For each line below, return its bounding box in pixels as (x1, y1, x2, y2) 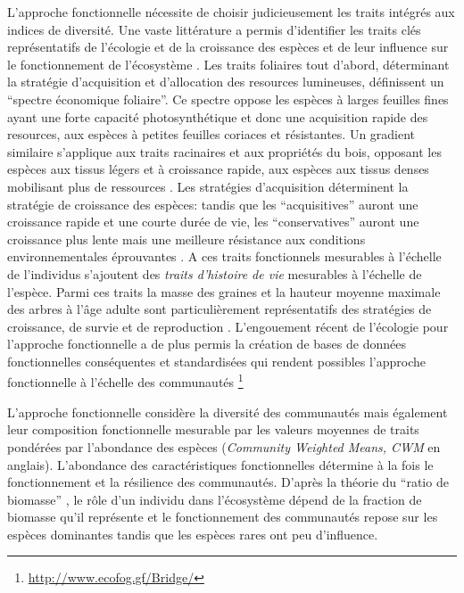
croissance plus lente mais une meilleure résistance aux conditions (7, 229, 366, 248)
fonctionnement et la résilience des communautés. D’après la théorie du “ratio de (7, 473, 449, 491)
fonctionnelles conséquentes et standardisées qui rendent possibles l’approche (7, 351, 427, 370)
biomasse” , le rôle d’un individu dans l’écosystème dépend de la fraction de (7, 490, 422, 508)
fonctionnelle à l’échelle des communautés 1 (7, 370, 244, 391)
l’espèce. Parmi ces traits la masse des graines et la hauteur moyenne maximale (7, 282, 441, 301)
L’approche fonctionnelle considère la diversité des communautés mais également (7, 402, 448, 421)
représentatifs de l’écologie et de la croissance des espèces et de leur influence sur (7, 37, 449, 56)
